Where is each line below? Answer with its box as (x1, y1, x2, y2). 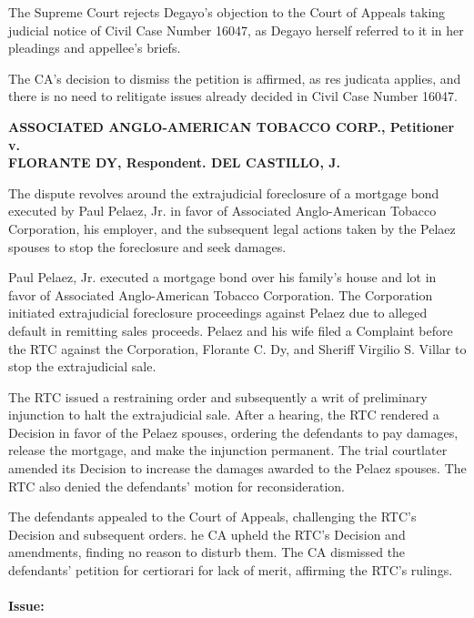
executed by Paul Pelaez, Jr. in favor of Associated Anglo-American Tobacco (8, 201, 437, 220)
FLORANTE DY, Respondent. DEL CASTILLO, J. (8, 153, 341, 172)
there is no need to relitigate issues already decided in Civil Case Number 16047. (8, 86, 459, 106)
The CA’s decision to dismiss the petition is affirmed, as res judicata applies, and (8, 68, 461, 87)
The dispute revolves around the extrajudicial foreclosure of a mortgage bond (8, 183, 439, 202)
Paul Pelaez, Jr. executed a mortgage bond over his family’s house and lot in (8, 268, 437, 287)
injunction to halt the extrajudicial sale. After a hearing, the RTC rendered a (8, 405, 439, 424)
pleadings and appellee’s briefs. (8, 38, 181, 57)
